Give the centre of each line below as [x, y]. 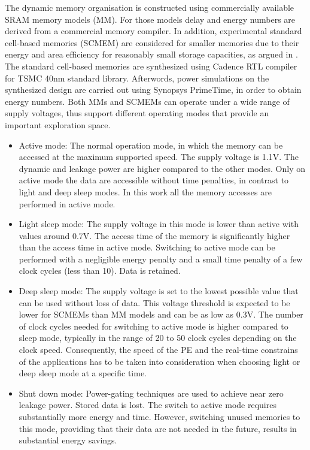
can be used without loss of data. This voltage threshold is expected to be [154, 302]
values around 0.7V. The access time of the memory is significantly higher [154, 235]
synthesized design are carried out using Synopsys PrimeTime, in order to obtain [153, 90]
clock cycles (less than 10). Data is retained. [100, 271]
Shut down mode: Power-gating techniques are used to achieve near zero [151, 393]
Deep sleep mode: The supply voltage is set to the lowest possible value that [159, 291]
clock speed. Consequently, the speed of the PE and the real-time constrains [158, 350]
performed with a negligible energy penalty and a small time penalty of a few [161, 259]
